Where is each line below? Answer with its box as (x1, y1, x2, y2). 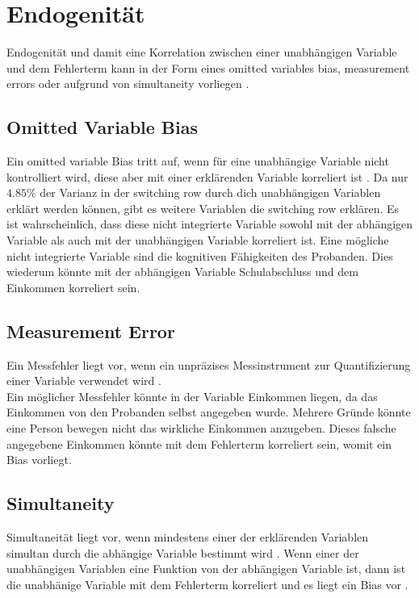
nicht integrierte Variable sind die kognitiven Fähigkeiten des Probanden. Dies (6, 247, 393, 264)
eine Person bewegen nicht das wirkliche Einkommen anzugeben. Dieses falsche (6, 420, 396, 437)
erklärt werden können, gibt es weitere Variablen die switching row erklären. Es (6, 199, 400, 216)
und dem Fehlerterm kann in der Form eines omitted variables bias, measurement (6, 59, 410, 76)
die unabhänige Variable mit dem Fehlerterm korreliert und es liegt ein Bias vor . (6, 575, 409, 592)
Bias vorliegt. (6, 451, 72, 468)
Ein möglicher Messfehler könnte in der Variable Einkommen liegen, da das (6, 387, 378, 404)
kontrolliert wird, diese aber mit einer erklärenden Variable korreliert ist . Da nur (6, 168, 409, 185)
